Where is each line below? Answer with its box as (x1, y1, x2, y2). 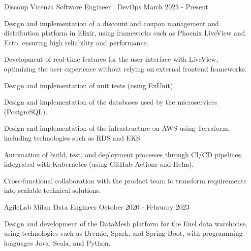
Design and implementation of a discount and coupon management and (4, 18, 219, 28)
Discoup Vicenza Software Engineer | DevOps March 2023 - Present (4, 1, 208, 11)
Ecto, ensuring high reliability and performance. (4, 37, 149, 47)
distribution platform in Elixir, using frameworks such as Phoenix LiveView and (4, 28, 245, 38)
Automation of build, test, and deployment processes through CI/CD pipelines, (4, 149, 243, 159)
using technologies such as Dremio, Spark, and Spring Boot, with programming (4, 228, 243, 238)
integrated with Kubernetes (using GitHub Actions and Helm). (4, 159, 194, 169)
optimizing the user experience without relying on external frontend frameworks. (4, 63, 247, 73)
